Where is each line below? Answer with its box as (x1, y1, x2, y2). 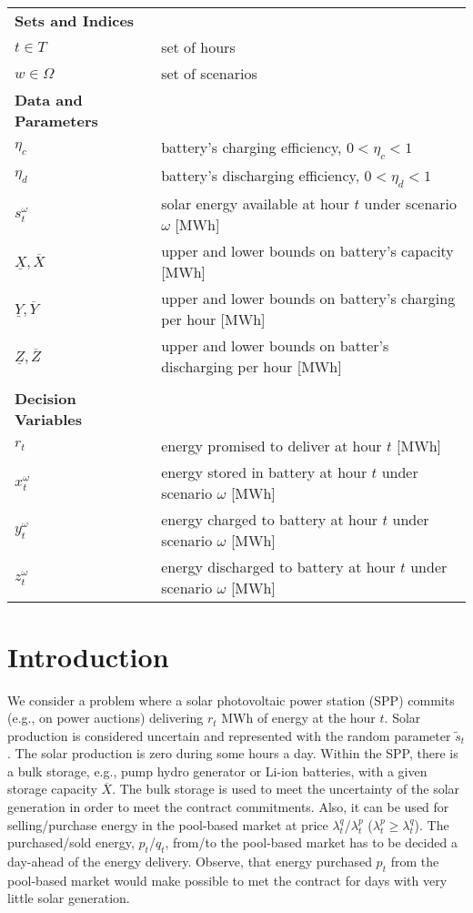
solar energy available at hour (161, 193, 350, 215)
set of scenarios (161, 63, 257, 84)
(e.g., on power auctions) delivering (7, 708, 204, 727)
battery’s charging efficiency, (161, 137, 342, 157)
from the (390, 852, 439, 871)
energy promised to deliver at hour (161, 435, 382, 457)
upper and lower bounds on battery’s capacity (161, 240, 454, 262)
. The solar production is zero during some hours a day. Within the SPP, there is (7, 744, 458, 763)
